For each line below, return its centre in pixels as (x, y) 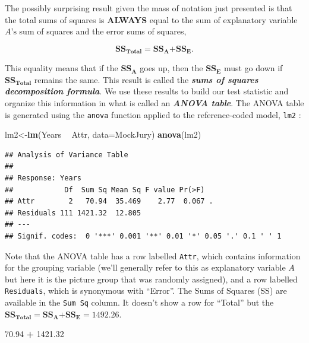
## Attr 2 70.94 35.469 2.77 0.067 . (109, 201)
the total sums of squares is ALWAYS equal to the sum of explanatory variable (151, 19)
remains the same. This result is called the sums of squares (146, 79)
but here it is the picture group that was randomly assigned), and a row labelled (151, 279)
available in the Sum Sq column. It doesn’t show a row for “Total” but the (139, 302)
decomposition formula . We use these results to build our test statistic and (147, 91)
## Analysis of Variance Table (67, 155)
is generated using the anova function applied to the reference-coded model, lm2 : (153, 114)
